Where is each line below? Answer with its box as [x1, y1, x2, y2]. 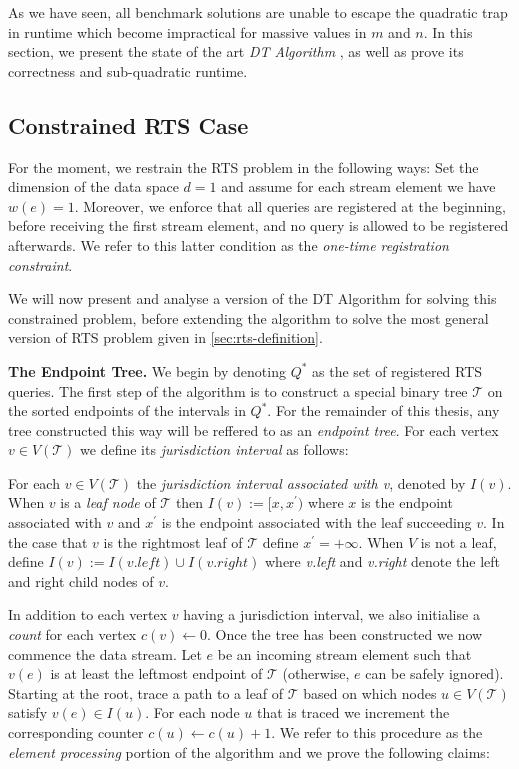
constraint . [8, 254, 73, 275]
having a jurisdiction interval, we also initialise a [183, 604, 480, 625]
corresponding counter [8, 722, 144, 743]
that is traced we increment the [256, 702, 450, 723]
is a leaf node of [60, 492, 156, 513]
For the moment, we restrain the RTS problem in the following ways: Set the [8, 156, 479, 177]
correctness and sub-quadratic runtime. [8, 60, 248, 81]
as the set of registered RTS [312, 360, 483, 381]
